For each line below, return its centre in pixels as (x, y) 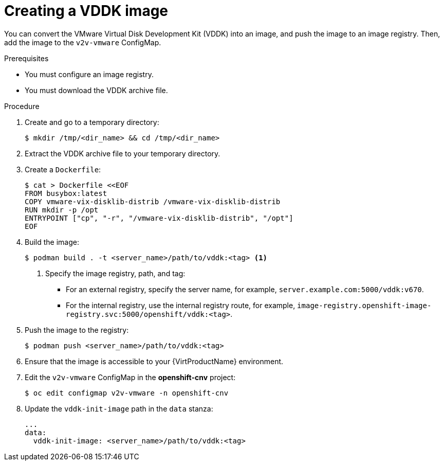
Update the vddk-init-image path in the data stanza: (119, 408)
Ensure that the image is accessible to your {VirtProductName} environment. (154, 361)
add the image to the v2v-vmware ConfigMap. (83, 42)
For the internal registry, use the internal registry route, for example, (181, 305)
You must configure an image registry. (89, 74)
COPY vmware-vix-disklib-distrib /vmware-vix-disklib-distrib (153, 201)
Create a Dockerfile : (63, 169)
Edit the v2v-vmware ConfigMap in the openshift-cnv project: (130, 377)
